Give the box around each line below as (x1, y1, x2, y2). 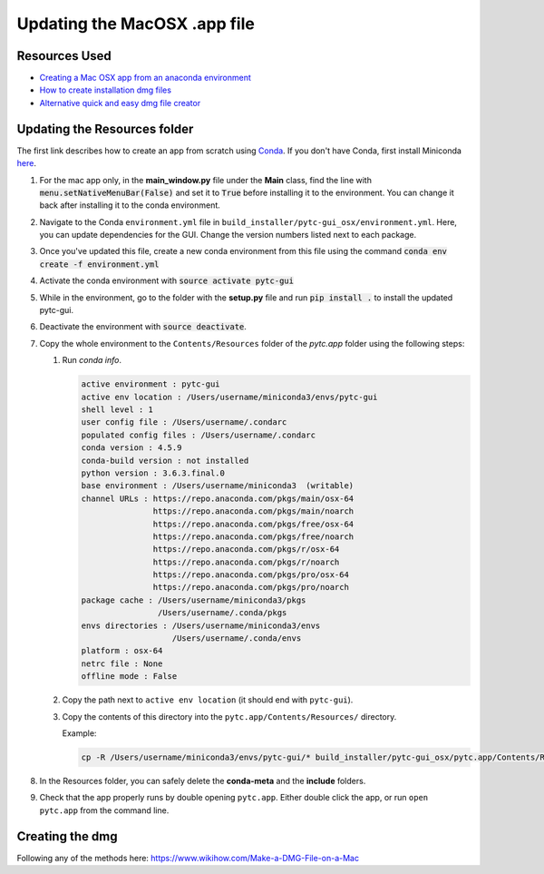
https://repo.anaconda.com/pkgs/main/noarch (152, 506, 355, 516)
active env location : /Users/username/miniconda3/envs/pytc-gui (81, 391, 378, 402)
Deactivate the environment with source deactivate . (39, 321, 247, 332)
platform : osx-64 (81, 645, 163, 656)
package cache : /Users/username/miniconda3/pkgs (81, 594, 306, 605)
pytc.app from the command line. (39, 804, 170, 816)
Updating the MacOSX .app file (16, 14, 256, 34)
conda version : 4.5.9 (81, 443, 182, 453)
